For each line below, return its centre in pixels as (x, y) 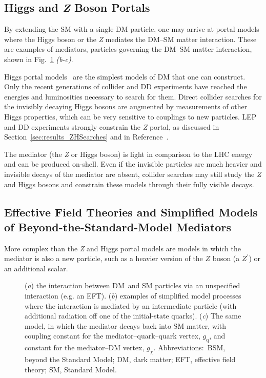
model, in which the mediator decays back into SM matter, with (125, 325)
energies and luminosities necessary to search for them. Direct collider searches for (133, 96)
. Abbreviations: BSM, (189, 347)
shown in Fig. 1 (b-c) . (39, 59)
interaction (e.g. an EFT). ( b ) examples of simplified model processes (133, 296)
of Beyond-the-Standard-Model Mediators (118, 226)
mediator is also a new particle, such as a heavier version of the (104, 258)
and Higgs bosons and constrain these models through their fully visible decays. (129, 184)
